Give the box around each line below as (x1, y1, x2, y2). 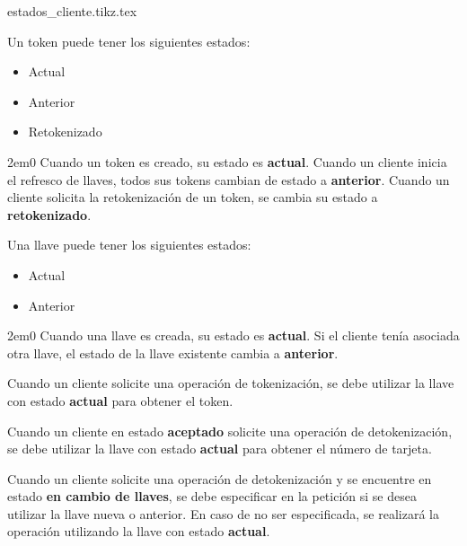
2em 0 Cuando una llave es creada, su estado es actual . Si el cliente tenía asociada (7, 326, 460, 345)
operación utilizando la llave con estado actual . (7, 522, 270, 541)
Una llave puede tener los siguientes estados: (7, 235, 251, 254)
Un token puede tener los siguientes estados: (7, 31, 251, 50)
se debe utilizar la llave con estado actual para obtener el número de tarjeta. (7, 439, 432, 458)
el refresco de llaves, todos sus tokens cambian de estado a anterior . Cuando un (7, 170, 450, 189)
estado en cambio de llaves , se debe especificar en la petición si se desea (7, 487, 417, 506)
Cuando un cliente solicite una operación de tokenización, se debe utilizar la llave (7, 374, 454, 392)
